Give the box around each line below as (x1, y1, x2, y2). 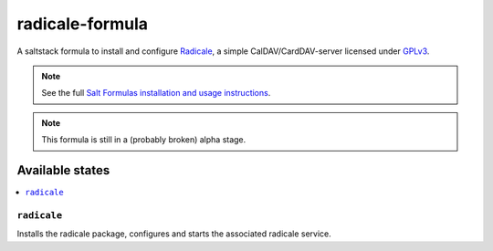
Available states (16, 162, 110, 178)
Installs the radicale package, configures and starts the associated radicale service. (16, 228, 332, 239)
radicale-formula (16, 14, 149, 34)
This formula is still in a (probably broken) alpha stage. (41, 134, 246, 145)
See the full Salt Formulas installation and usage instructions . (41, 88, 271, 99)
